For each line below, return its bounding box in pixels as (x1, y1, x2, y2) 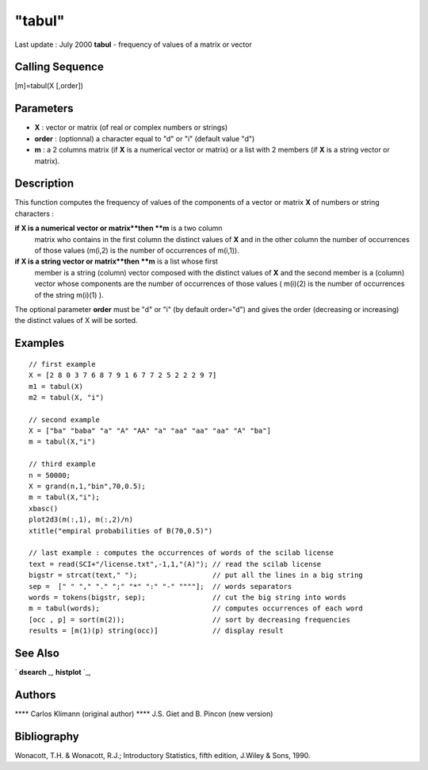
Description (14, 177, 75, 191)
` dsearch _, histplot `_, (14, 668, 91, 677)
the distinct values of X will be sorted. (14, 316, 138, 325)
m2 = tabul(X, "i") (29, 393, 105, 402)
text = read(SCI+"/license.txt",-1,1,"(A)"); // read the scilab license (29, 560, 322, 568)
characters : (14, 209, 55, 218)
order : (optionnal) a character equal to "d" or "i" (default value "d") (34, 133, 255, 143)
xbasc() (29, 504, 59, 513)
